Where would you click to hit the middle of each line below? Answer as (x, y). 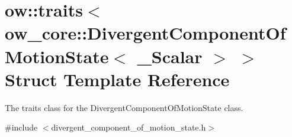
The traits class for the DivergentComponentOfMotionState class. (124, 107)
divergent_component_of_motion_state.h (129, 127)
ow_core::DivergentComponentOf (145, 33)
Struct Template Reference (117, 79)
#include (21, 127)
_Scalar (170, 56)
